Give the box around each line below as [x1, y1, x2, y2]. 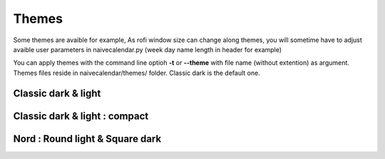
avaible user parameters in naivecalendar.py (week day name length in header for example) [13, 45, 282, 53]
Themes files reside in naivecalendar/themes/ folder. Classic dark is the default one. [13, 68, 260, 77]
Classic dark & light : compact [13, 110, 149, 122]
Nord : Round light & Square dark [13, 133, 162, 145]
